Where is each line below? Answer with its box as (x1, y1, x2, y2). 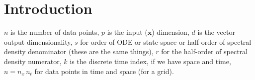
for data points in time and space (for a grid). (34, 66, 174, 76)
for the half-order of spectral (161, 46, 248, 57)
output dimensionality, (4, 36, 73, 47)
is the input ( (107, 27, 148, 37)
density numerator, (4, 56, 62, 66)
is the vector (197, 27, 235, 37)
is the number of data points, (10, 27, 99, 37)
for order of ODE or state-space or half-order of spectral (80, 36, 252, 47)
